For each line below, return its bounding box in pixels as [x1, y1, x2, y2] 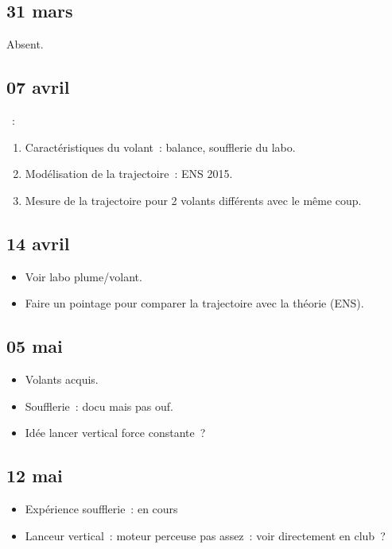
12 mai [6, 463, 63, 488]
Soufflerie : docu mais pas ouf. [25, 397, 173, 414]
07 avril [6, 75, 70, 99]
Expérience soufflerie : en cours [25, 500, 178, 516]
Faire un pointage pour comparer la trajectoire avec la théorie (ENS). [25, 295, 364, 311]
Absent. [6, 36, 44, 52]
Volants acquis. [25, 370, 99, 387]
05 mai [6, 334, 63, 358]
